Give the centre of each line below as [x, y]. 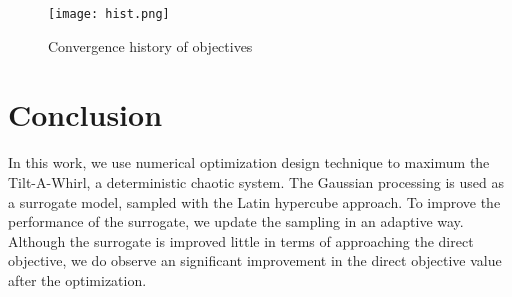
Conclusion [85, 114]
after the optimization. [77, 279]
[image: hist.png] [109, 14]
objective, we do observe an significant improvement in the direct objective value [255, 260]
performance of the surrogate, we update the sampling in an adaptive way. [236, 221]
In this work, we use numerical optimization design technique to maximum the [249, 162]
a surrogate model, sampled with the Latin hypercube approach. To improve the [254, 201]
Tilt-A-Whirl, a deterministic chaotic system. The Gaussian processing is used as [256, 181]
